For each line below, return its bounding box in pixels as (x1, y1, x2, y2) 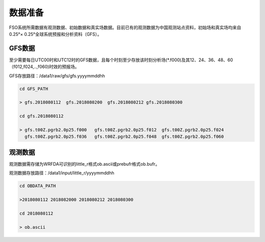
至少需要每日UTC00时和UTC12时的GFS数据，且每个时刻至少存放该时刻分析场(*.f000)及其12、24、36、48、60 (9, 57, 233, 63)
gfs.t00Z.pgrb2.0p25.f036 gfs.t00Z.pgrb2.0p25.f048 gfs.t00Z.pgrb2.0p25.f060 (25, 134, 224, 140)
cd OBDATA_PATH (19, 183, 56, 189)
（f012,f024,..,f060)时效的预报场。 (9, 64, 79, 70)
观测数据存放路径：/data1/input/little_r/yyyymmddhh (9, 170, 115, 176)
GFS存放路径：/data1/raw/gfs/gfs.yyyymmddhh (9, 73, 105, 78)
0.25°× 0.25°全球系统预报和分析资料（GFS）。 (9, 31, 102, 37)
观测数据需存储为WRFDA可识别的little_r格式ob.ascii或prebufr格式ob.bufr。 (9, 161, 160, 167)
